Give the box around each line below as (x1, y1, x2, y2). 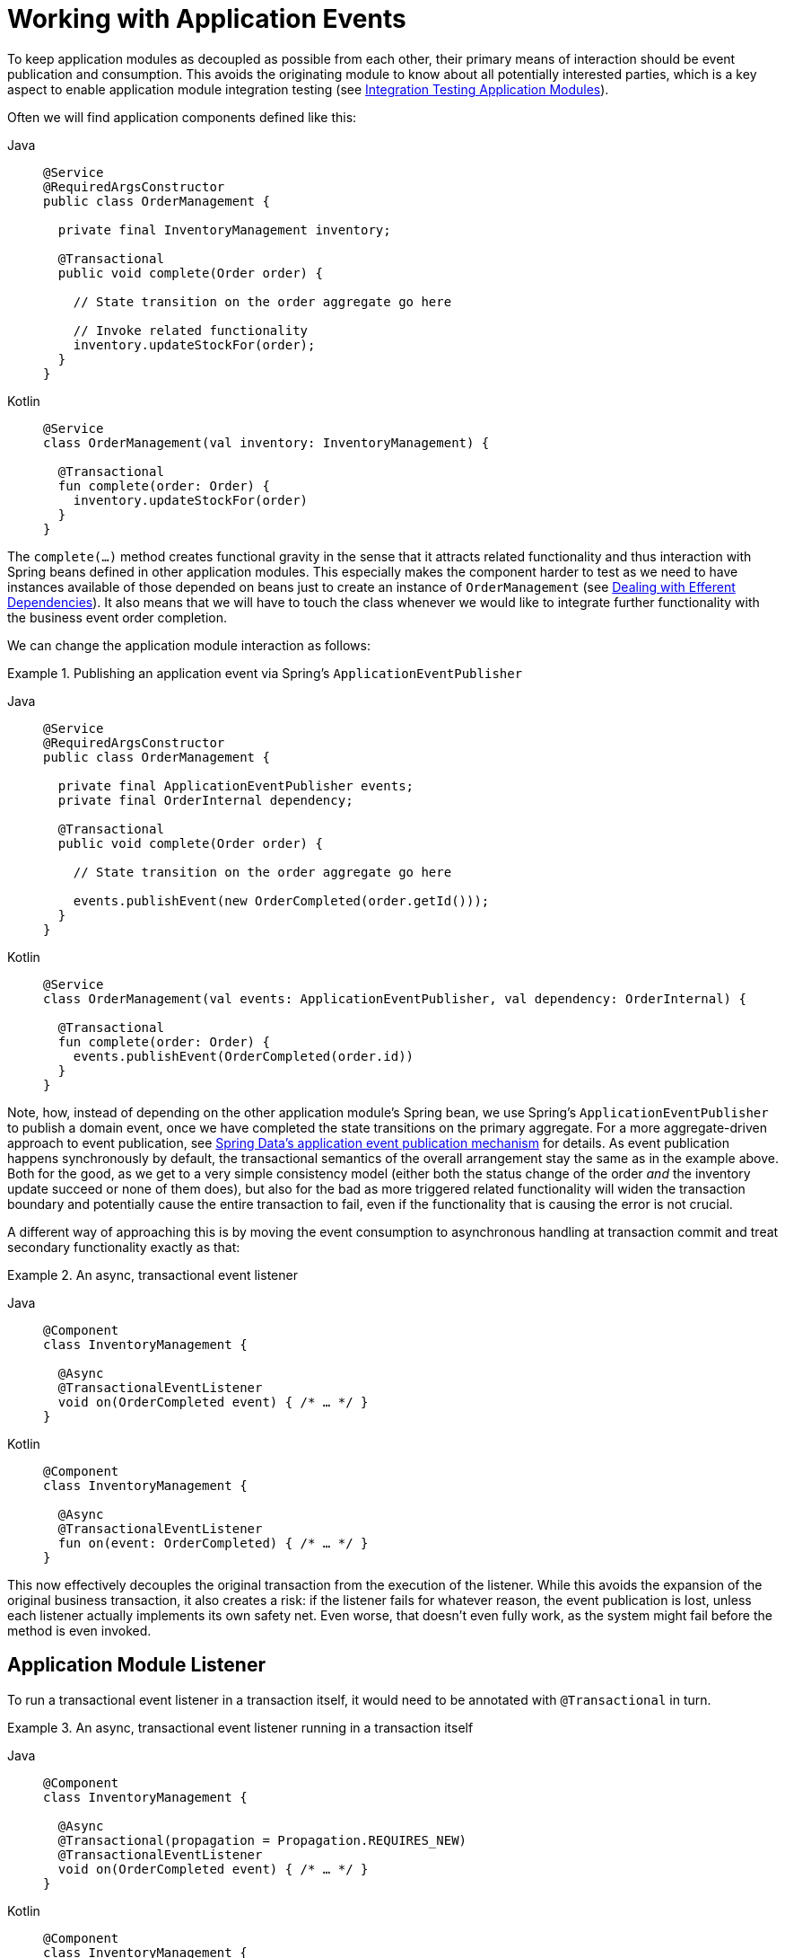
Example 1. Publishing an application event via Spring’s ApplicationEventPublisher (7, 665, 523, 681)
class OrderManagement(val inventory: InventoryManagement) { (43, 435, 490, 450)
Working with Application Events (7, 4, 406, 34)
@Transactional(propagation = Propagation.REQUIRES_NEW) (57, 1832, 467, 1848)
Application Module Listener (7, 1654, 266, 1677)
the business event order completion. (7, 609, 227, 625)
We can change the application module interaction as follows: (7, 637, 371, 653)
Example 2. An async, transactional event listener (7, 1266, 298, 1283)
